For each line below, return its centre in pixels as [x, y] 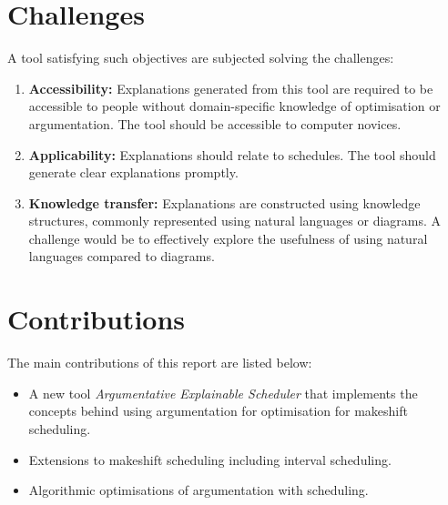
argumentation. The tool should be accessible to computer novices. [215, 123]
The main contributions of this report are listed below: [160, 363]
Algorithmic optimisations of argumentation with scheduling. [199, 490]
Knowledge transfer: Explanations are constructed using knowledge [224, 202]
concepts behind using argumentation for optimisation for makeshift [218, 411]
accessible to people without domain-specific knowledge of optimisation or [234, 106]
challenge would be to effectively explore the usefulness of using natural [228, 238]
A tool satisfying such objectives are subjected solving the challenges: [201, 58]
